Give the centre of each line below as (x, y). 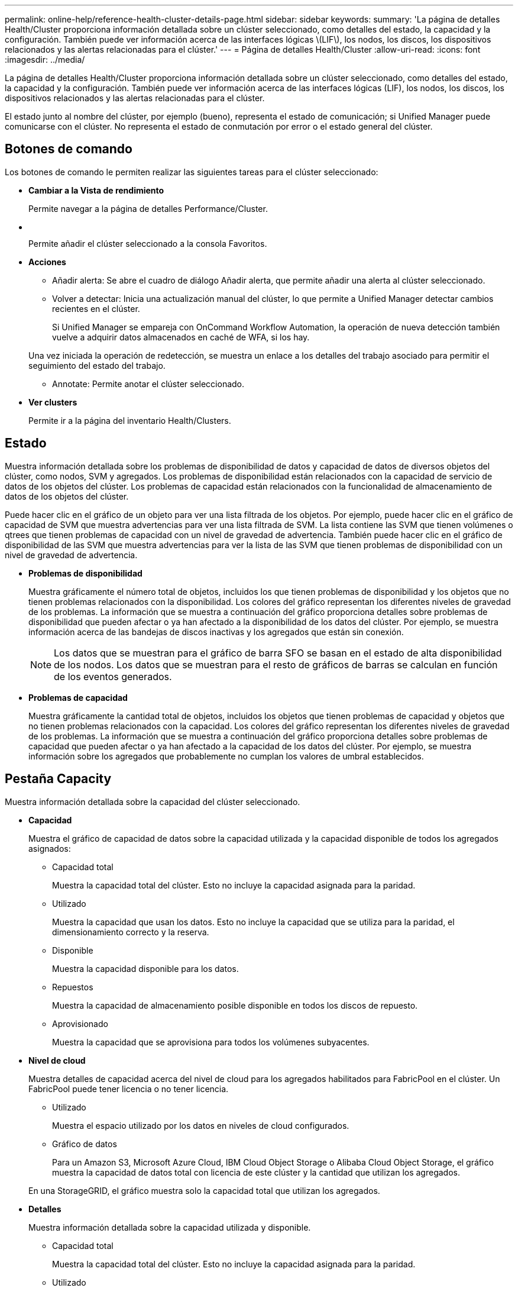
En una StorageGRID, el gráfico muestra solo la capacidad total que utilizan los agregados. (204, 1190)
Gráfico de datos (85, 1144)
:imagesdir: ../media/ (45, 59)
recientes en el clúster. (96, 308)
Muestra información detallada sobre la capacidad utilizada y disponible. (170, 1227)
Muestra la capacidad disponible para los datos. (145, 968)
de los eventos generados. (113, 676)
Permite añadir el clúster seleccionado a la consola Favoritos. (148, 243)
